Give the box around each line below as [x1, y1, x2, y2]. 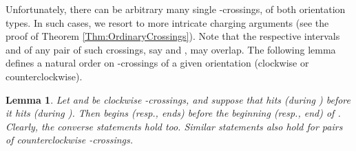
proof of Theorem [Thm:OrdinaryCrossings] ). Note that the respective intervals [6, 29, 340, 43]
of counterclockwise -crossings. [6, 132, 134, 147]
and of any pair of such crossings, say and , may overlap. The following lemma [6, 42, 336, 56]
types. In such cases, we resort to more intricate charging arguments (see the [6, 15, 329, 30]
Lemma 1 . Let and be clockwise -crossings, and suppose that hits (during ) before [6, 92, 350, 106]
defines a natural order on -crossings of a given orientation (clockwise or [6, 56, 309, 70]
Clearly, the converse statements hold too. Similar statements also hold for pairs [6, 119, 343, 133]
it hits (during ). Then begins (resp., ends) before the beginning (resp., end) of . [6, 106, 341, 120]
